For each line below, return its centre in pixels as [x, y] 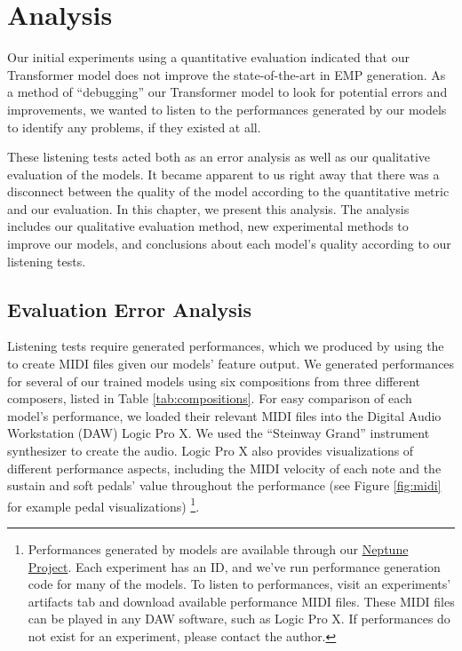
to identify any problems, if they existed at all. [134, 127]
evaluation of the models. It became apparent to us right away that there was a [223, 174]
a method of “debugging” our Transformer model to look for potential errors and [227, 92]
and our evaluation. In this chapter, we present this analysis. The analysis [208, 208]
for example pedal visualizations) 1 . [104, 504]
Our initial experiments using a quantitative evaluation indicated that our [208, 57]
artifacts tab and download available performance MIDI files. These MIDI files [241, 601]
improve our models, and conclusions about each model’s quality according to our [229, 244]
